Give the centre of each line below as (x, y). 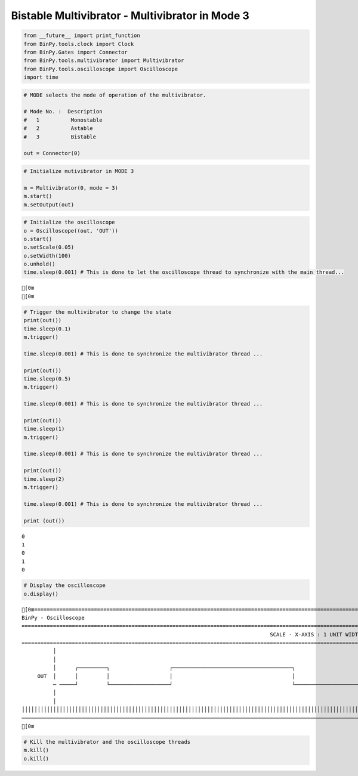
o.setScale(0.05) (49, 247)
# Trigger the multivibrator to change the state (98, 312)
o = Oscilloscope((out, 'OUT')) (71, 231)
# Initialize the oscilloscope (70, 222)
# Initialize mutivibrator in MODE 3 (79, 171)
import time (41, 77)
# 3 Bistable (60, 137)
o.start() (38, 239)
